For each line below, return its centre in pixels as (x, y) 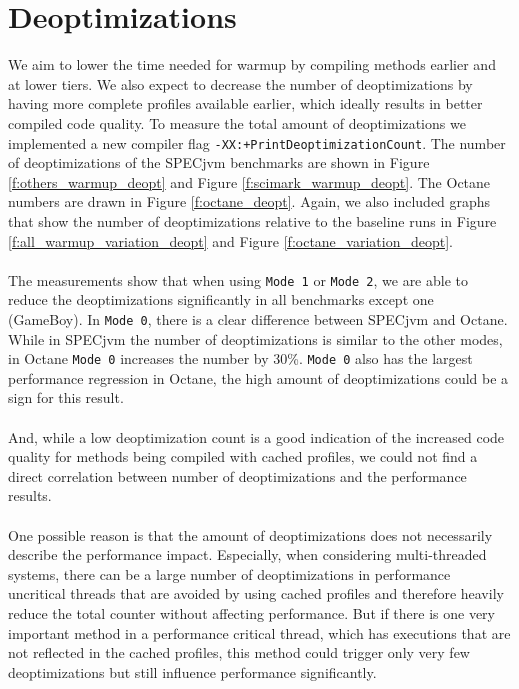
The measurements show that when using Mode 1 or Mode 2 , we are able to (238, 279)
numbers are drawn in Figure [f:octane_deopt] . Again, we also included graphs (249, 201)
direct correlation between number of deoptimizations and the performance (237, 475)
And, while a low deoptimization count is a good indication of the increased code (256, 436)
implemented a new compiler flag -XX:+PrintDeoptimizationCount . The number (257, 142)
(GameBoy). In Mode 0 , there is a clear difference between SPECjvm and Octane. (258, 318)
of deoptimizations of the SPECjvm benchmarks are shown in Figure (219, 162)
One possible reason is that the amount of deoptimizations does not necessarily (250, 534)
